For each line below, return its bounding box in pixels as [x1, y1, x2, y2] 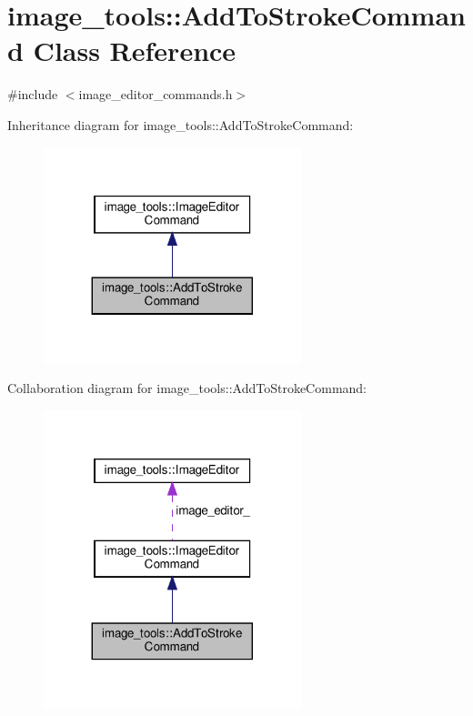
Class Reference [33, 32, 236, 69]
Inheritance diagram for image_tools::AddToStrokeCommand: [7, 115, 354, 134]
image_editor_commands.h [78, 85, 233, 104]
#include [7, 85, 58, 104]
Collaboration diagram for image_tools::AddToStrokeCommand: [7, 378, 367, 398]
